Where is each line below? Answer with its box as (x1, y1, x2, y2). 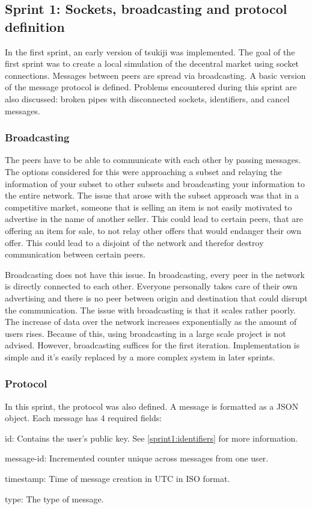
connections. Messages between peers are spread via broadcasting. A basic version (5, 69, 306, 81)
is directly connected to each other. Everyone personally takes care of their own (5, 280, 298, 292)
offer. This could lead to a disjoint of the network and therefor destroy (5, 236, 264, 248)
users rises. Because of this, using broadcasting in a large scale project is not (5, 327, 286, 339)
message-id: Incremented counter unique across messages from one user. (5, 452, 269, 464)
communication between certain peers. (5, 248, 145, 261)
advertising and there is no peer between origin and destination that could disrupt (5, 291, 308, 304)
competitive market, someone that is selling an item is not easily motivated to (5, 200, 292, 213)
